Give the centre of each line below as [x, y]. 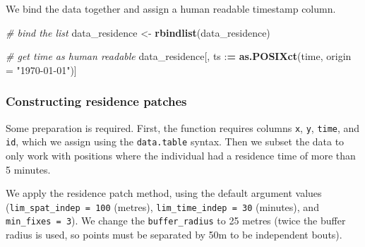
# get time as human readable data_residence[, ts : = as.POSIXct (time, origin [179, 56]
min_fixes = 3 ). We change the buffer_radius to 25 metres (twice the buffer [176, 221]
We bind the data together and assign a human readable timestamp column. [171, 8]
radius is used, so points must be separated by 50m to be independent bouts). [174, 234]
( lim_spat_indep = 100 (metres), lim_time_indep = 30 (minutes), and [162, 206]
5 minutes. [28, 169]
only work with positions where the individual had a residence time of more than [181, 155]
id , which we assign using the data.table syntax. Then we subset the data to [175, 141]
